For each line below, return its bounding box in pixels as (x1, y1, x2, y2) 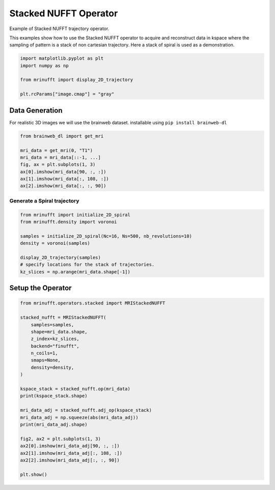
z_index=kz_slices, (31, 336, 80, 342)
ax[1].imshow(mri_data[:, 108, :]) (20, 176, 109, 182)
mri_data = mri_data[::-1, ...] (20, 154, 101, 160)
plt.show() (20, 472, 47, 477)
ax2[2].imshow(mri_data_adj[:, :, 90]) (20, 457, 120, 463)
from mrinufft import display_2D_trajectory (20, 77, 133, 83)
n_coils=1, (31, 350, 58, 356)
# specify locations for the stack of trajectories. (20, 262, 155, 268)
